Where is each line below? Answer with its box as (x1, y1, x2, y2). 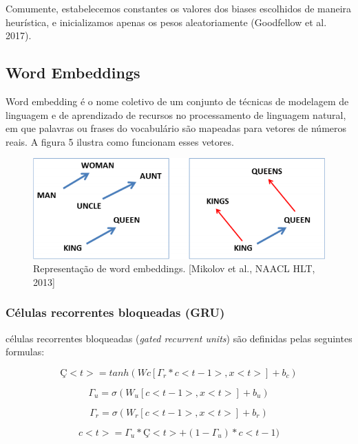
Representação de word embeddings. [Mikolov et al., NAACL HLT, (33, 261, 315, 276)
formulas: (6, 344, 45, 359)
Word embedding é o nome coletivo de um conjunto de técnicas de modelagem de (6, 93, 349, 108)
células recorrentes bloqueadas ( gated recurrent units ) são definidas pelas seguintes (6, 331, 352, 345)
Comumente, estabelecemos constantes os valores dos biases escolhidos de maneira (6, 1, 352, 15)
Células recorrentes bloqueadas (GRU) (6, 304, 225, 321)
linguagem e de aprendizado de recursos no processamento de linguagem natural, (6, 107, 346, 122)
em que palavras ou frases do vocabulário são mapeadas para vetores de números (6, 121, 347, 135)
